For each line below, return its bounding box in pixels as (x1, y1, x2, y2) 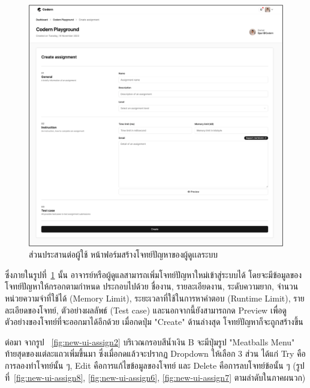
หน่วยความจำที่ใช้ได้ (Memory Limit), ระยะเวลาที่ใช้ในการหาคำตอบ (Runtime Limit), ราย (5, 292, 305, 305)
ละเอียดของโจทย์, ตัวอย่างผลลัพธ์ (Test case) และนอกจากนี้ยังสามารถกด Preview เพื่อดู (5, 303, 287, 316)
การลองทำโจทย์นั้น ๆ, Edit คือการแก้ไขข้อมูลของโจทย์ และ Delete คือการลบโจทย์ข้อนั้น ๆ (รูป (5, 359, 305, 371)
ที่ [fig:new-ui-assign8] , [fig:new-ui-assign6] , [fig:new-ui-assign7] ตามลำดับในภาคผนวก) (5, 371, 306, 383)
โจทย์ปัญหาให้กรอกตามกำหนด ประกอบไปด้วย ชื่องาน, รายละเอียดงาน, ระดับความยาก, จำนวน (5, 280, 299, 293)
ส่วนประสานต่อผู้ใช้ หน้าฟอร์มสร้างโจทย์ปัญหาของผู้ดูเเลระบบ (29, 248, 218, 261)
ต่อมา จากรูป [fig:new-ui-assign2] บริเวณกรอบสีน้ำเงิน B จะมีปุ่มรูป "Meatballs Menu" (5, 335, 295, 348)
